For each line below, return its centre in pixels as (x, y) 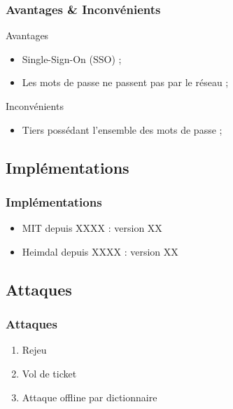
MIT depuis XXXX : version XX (92, 228)
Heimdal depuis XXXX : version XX (100, 251)
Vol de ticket (49, 373)
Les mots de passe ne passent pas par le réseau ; (125, 82)
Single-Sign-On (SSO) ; (72, 58)
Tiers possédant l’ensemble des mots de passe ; (122, 129)
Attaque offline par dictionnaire (90, 397)
